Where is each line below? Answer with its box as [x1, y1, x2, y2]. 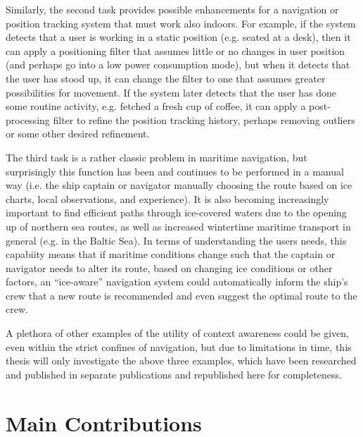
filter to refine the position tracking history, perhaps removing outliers [53, 112, 355, 127]
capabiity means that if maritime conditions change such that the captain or [6, 247, 336, 261]
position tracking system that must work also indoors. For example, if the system [6, 16, 356, 30]
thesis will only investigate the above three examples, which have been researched [6, 353, 357, 368]
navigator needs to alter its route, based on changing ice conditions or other [6, 260, 333, 275]
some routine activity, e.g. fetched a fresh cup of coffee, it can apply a [6, 99, 306, 113]
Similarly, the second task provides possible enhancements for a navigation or [6, 2, 339, 16]
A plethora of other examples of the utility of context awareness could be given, [6, 326, 349, 340]
